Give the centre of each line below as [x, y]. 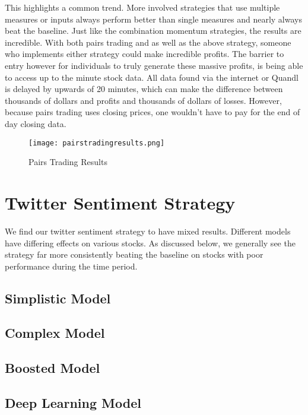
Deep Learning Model [73, 403]
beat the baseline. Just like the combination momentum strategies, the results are [153, 31]
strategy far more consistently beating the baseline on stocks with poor [134, 254]
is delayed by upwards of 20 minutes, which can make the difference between [144, 89]
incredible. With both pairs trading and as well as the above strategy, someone [148, 42]
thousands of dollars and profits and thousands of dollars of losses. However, [143, 100]
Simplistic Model [58, 298]
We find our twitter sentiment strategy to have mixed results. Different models [148, 231]
